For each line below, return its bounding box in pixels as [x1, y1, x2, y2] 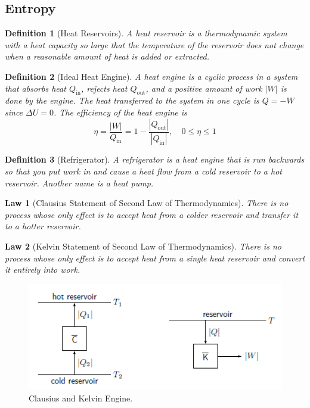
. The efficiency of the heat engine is [53, 105, 187, 118]
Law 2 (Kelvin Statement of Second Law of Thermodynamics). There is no [5, 240, 281, 252]
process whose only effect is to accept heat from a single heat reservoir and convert [5, 251, 305, 264]
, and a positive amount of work [145, 82, 262, 94]
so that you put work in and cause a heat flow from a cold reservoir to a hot [5, 165, 282, 177]
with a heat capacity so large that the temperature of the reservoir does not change [5, 38, 304, 51]
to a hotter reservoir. [5, 220, 81, 232]
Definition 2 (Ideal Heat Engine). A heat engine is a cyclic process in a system [5, 70, 298, 82]
